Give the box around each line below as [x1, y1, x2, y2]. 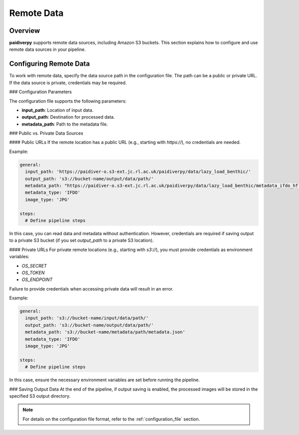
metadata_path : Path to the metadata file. [21, 121, 108, 127]
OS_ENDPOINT [21, 277, 53, 283]
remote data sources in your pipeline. [9, 46, 86, 52]
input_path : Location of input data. [21, 107, 94, 113]
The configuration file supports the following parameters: [9, 98, 127, 104]
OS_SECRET [21, 263, 47, 269]
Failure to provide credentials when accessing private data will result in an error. [9, 286, 174, 291]
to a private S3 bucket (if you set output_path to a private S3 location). [9, 237, 154, 244]
